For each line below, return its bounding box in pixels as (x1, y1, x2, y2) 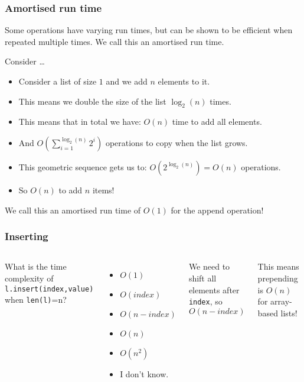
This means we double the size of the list (18, 95, 166, 107)
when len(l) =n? (5, 293, 67, 306)
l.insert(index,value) (5, 284, 94, 293)
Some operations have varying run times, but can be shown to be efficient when (5, 24, 293, 36)
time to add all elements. (172, 115, 262, 128)
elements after (188, 283, 240, 296)
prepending (257, 271, 298, 284)
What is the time (5, 260, 67, 273)
